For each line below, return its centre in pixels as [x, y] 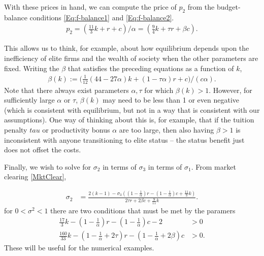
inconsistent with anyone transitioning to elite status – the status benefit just [124, 139]
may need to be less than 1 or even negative [171, 100]
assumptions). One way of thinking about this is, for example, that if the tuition [129, 120]
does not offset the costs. [43, 150]
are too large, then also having [167, 129]
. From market [213, 166]
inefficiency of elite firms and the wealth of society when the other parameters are [131, 58]
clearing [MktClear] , [35, 177]
